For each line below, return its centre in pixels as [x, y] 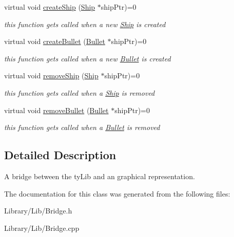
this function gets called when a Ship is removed [80, 92]
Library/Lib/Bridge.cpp [42, 228]
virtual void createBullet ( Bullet [55, 41]
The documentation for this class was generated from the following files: [117, 193]
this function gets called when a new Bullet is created [87, 58]
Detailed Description [60, 155]
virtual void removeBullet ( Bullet [56, 110]
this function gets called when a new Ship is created [85, 24]
